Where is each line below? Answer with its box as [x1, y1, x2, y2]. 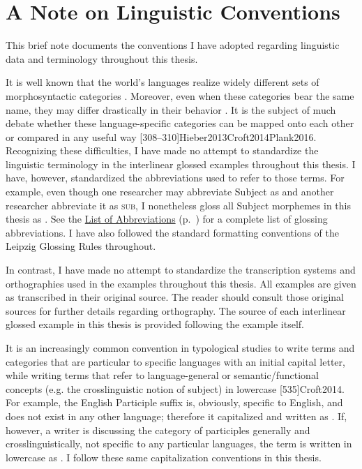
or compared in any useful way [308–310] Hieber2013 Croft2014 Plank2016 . [6, 129, 317, 144]
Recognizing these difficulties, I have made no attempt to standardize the [6, 143, 319, 158]
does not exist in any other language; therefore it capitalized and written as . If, [6, 408, 347, 423]
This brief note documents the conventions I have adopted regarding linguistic [6, 38, 340, 52]
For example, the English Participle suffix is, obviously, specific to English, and [6, 395, 343, 410]
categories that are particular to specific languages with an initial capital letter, [6, 354, 345, 368]
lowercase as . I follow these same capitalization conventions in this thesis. [6, 449, 322, 464]
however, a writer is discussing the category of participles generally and [6, 422, 310, 437]
